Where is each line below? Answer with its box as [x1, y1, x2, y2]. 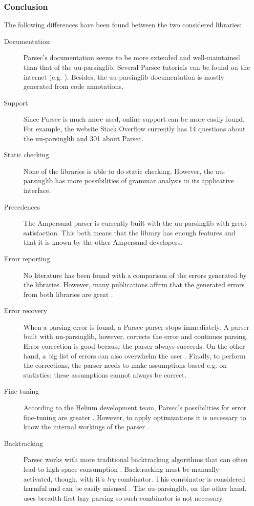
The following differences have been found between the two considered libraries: [4, 20, 242, 30]
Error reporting [4, 253, 50, 263]
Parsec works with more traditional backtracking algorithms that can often [23, 454, 248, 464]
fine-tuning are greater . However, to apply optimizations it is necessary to [23, 412, 246, 422]
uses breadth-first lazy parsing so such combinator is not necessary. [23, 492, 224, 503]
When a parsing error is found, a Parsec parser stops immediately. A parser [23, 321, 250, 332]
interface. [23, 185, 51, 195]
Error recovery [4, 305, 47, 316]
